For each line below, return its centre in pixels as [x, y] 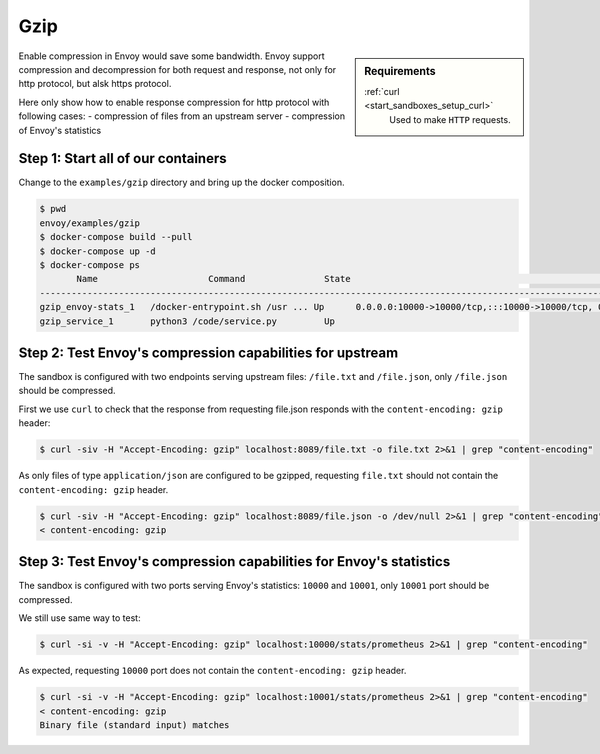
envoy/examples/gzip [89, 223]
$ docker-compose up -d [98, 251]
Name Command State [213, 279]
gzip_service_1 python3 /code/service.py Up [187, 321]
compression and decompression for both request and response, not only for [177, 69]
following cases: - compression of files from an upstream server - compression [181, 116]
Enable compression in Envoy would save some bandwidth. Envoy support [171, 56]
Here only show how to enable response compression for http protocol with [174, 102]
